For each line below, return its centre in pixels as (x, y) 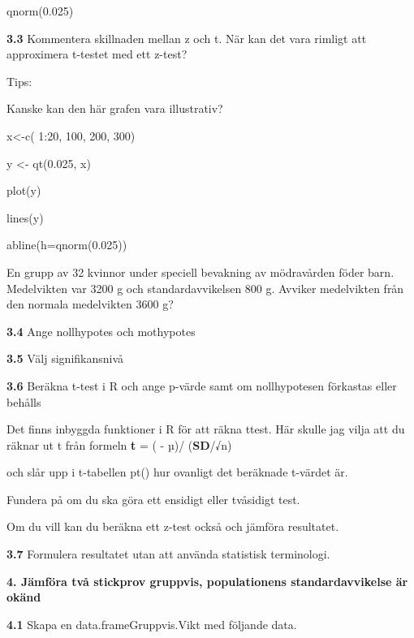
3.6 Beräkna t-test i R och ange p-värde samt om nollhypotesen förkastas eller (202, 385)
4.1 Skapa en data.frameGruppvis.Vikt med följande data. (152, 624)
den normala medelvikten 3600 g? (90, 304)
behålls (24, 401)
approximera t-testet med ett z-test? (97, 54)
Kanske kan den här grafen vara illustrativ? (115, 108)
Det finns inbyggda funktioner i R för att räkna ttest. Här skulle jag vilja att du (206, 429)
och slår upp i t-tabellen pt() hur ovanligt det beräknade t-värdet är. (177, 472)
